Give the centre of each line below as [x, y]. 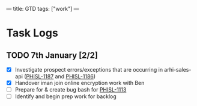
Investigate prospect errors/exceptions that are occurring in [89, 70]
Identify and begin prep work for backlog [66, 96]
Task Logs [32, 33]
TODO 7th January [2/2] [52, 55]
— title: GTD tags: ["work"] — [43, 9]
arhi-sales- [178, 70]
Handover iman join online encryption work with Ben [80, 83]
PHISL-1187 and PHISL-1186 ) [61, 76]
